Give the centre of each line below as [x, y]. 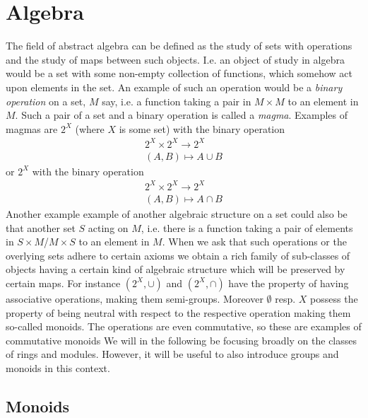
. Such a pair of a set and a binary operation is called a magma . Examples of [182, 115]
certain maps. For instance [63, 283]
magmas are [32, 128]
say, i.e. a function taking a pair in [177, 101]
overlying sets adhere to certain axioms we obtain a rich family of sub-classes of [178, 255]
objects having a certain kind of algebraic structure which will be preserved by [176, 269]
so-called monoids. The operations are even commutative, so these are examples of [184, 326]
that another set [41, 227]
